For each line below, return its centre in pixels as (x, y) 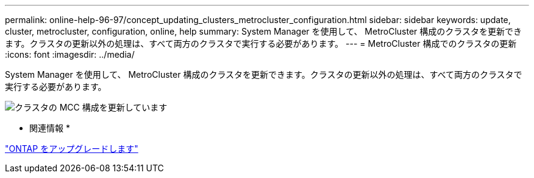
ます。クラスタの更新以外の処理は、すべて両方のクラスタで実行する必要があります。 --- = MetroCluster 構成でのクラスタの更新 (261, 43)
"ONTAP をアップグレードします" (72, 149)
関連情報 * (50, 128)
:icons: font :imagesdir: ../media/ (70, 54)
